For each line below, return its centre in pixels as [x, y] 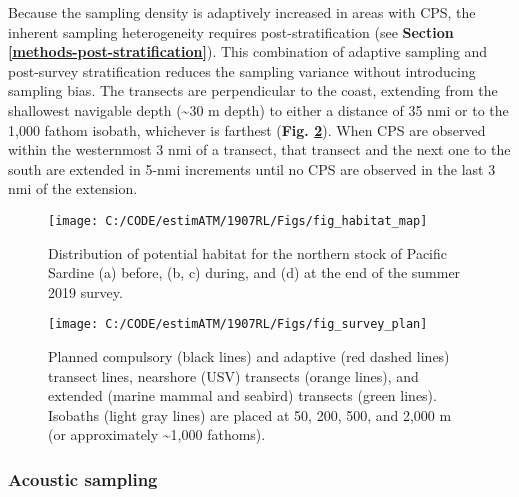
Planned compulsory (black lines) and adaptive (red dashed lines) [249, 356]
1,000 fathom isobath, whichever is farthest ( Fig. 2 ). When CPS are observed [247, 129]
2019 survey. [85, 291]
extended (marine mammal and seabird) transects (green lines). [242, 395]
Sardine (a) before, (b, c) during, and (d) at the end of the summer [254, 272]
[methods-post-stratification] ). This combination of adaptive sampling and [248, 51]
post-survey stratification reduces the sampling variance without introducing [242, 70]
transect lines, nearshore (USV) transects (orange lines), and [233, 375]
